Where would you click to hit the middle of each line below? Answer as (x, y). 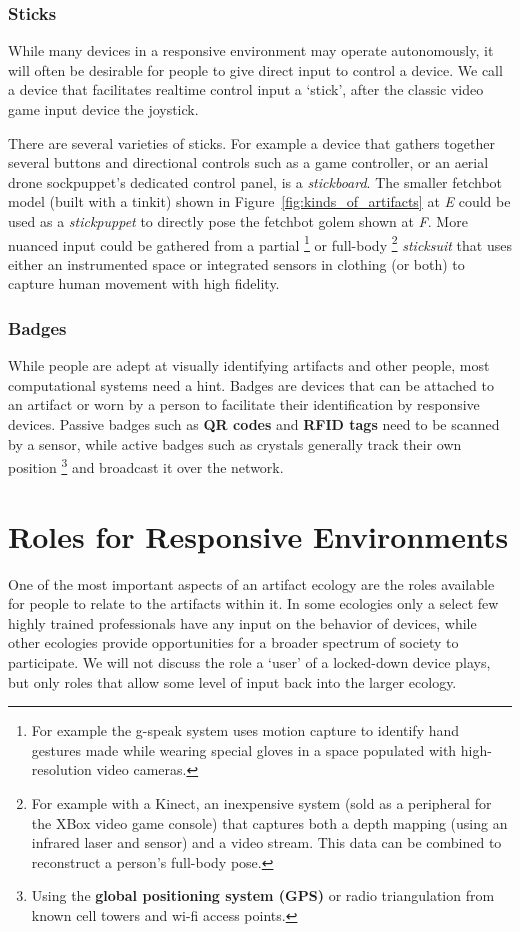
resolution (61, 769)
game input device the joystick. (103, 109)
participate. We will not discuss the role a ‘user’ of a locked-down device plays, (249, 661)
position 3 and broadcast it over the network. (146, 465)
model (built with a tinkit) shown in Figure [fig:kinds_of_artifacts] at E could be (259, 201)
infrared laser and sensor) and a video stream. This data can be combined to (266, 842)
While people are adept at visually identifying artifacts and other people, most (249, 365)
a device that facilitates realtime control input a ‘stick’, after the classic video (246, 89)
